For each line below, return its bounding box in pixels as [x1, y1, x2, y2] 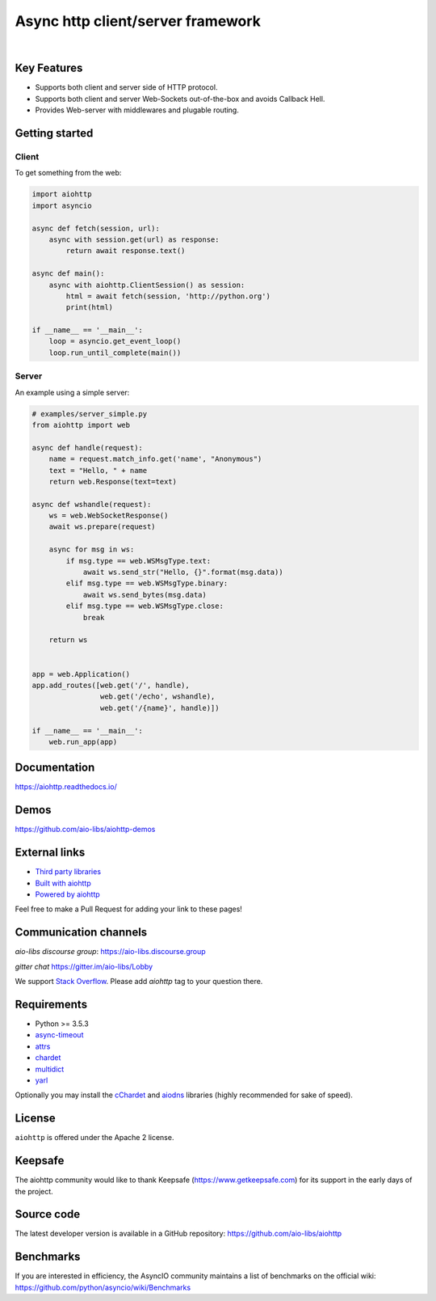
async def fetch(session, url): [31, 223, 161, 233]
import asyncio [31, 201, 92, 210]
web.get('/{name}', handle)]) [99, 703, 220, 712]
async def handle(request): [31, 443, 143, 452]
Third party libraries [35, 867, 101, 876]
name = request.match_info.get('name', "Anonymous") [48, 454, 262, 464]
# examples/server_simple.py [31, 409, 148, 418]
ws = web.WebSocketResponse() [48, 511, 169, 521]
